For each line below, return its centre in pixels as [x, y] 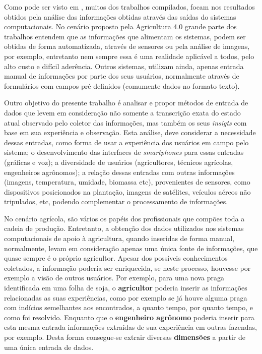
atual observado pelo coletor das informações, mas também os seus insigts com [125, 122]
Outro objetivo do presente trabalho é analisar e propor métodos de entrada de [126, 103]
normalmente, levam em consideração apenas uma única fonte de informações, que [131, 248]
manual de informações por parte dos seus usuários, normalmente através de [122, 76]
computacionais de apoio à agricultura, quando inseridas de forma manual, [119, 238]
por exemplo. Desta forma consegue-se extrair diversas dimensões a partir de [125, 337]
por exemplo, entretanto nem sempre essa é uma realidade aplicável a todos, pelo [129, 56]
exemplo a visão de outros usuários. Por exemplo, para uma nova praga [114, 278]
